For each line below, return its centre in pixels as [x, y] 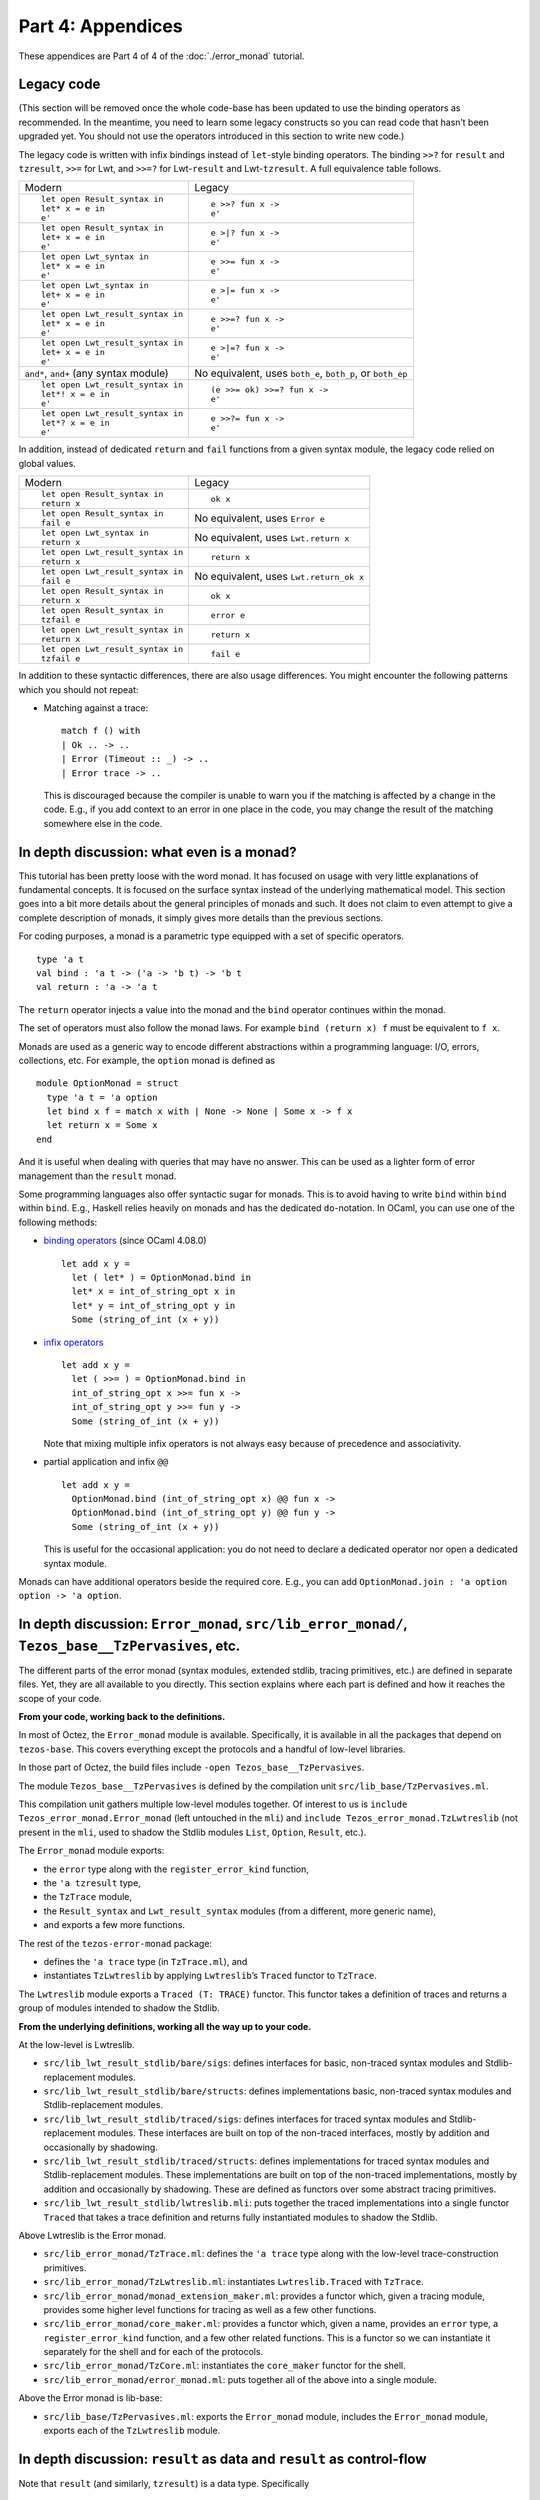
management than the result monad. [97, 1176]
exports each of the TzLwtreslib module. [132, 2431]
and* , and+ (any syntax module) [96, 373]
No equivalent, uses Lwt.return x [272, 538]
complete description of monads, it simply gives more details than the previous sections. [201, 917]
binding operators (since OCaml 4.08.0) [125, 1241]
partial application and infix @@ [106, 1462]
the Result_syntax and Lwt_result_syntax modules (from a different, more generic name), [240, 1911]
